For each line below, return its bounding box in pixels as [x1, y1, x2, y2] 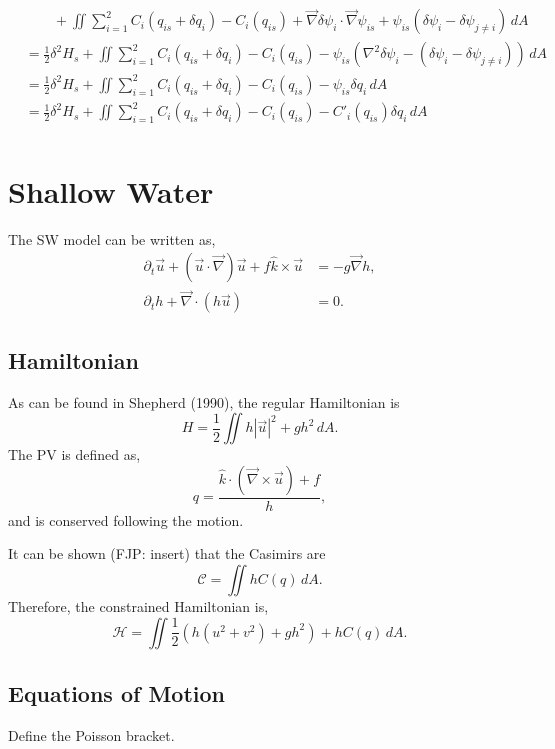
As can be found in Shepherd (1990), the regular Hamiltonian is [8, 391, 400, 412]
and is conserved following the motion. [8, 509, 244, 530]
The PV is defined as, [8, 444, 141, 465]
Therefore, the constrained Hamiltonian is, [8, 595, 269, 616]
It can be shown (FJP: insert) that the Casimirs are [8, 543, 326, 564]
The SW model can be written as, [8, 228, 216, 249]
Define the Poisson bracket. [8, 724, 175, 745]
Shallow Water [8, 170, 214, 211]
